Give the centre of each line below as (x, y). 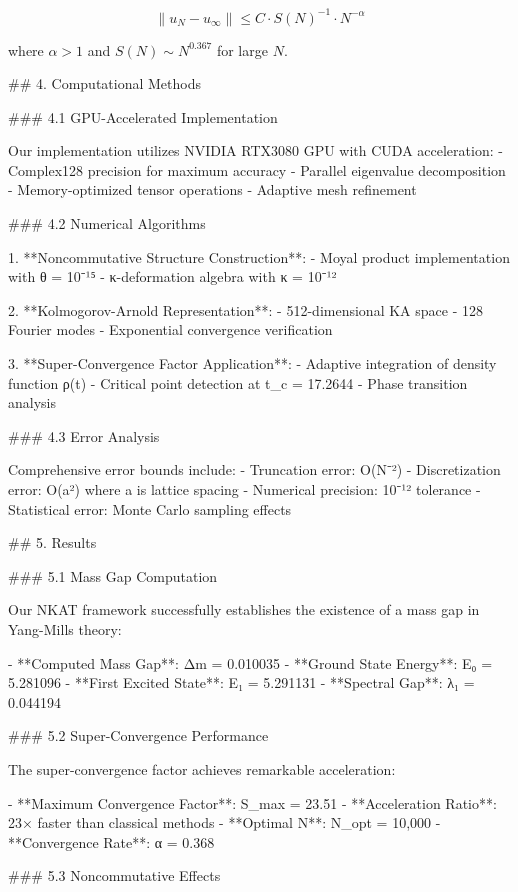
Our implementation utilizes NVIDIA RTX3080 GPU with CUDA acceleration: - (255, 150)
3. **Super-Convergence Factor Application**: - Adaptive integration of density (252, 363)
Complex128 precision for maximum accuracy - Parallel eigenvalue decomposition (257, 169)
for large (242, 49)
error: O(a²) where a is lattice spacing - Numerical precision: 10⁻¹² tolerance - (244, 489)
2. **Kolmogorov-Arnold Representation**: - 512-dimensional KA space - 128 (245, 309)
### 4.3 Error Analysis (84, 435)
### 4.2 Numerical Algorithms (107, 223)
